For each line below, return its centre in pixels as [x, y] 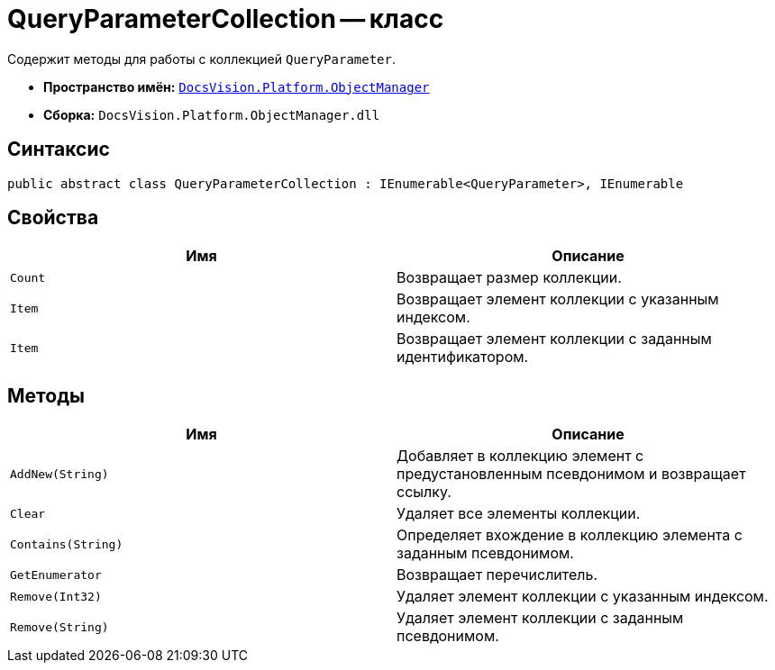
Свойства [53, 218]
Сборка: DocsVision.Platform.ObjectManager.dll [212, 114]
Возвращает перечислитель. [497, 575]
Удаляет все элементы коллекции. [519, 514]
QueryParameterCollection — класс [226, 19]
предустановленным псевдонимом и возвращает [571, 474]
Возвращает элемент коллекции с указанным [558, 299]
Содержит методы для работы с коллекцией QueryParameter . [202, 59]
